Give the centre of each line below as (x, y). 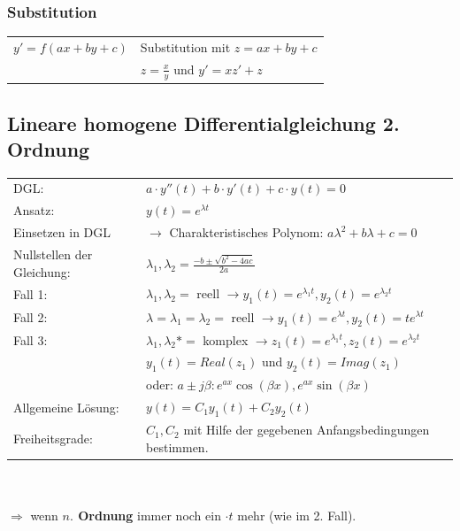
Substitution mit (185, 46)
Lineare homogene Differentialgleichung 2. (203, 123)
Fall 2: (31, 317)
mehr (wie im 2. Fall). (297, 516)
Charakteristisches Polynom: (246, 232)
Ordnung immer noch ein (149, 516)
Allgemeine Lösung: (66, 407)
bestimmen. (177, 446)
